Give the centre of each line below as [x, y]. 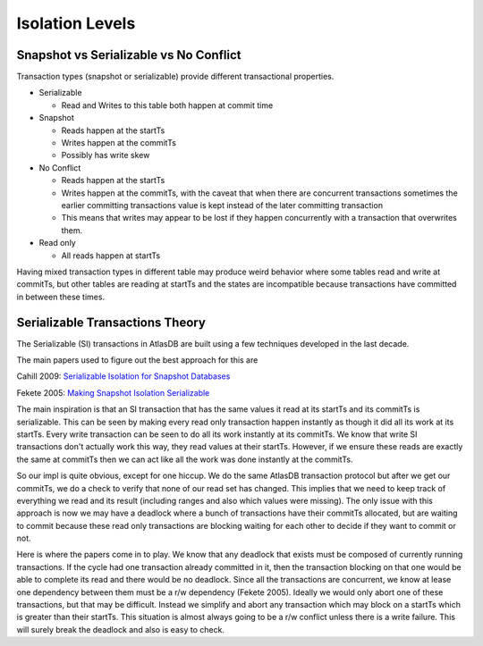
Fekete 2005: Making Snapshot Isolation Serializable [113, 392]
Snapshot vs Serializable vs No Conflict [129, 55]
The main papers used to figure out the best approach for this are [137, 360]
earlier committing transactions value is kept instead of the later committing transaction [222, 205]
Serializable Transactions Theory [111, 322]
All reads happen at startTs [111, 256]
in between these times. [61, 297]
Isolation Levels [76, 23]
